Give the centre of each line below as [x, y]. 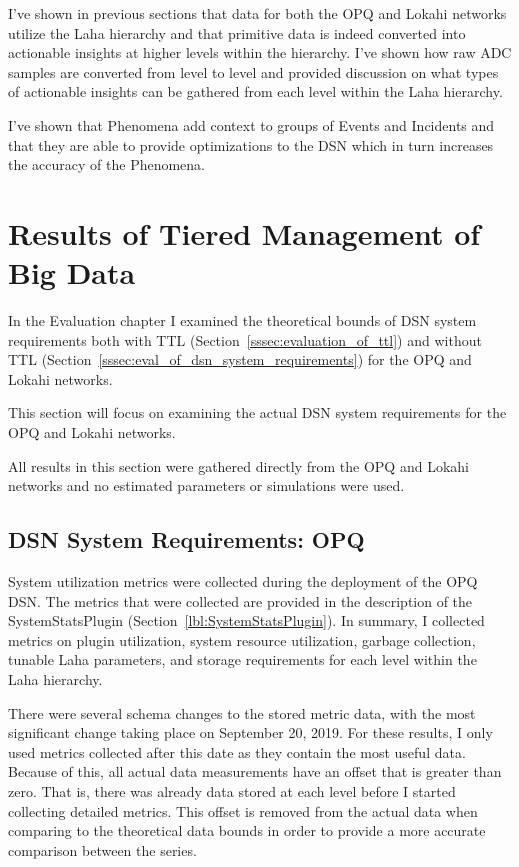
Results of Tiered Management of [244, 232]
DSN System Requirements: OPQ [186, 539]
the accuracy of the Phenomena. [107, 164]
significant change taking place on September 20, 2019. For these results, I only [250, 732]
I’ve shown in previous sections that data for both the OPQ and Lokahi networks [257, 13]
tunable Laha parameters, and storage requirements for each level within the [242, 659]
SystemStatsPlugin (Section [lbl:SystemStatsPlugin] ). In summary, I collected [246, 620]
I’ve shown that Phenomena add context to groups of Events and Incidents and [251, 124]
